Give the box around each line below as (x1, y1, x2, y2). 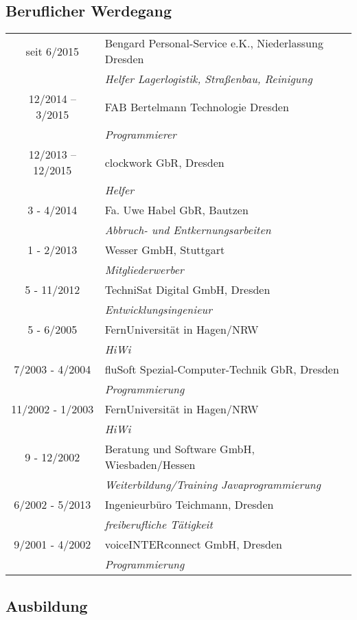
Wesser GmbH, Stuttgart (104, 242, 225, 258)
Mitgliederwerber (104, 262, 184, 278)
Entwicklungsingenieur (104, 301, 212, 318)
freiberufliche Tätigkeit (104, 516, 213, 533)
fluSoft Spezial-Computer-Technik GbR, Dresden (104, 361, 339, 378)
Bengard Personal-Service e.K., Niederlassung (104, 35, 323, 51)
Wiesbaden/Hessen (104, 457, 196, 473)
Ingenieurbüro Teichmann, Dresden (104, 496, 274, 513)
